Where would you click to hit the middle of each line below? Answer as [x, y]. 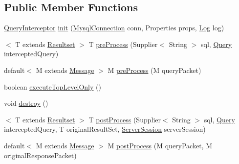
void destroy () [26, 103]
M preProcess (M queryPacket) [154, 70]
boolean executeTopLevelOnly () [53, 86]
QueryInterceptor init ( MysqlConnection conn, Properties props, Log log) [114, 28]
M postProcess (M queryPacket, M [160, 145]
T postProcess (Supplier [125, 119]
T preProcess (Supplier [123, 44]
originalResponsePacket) [40, 155]
